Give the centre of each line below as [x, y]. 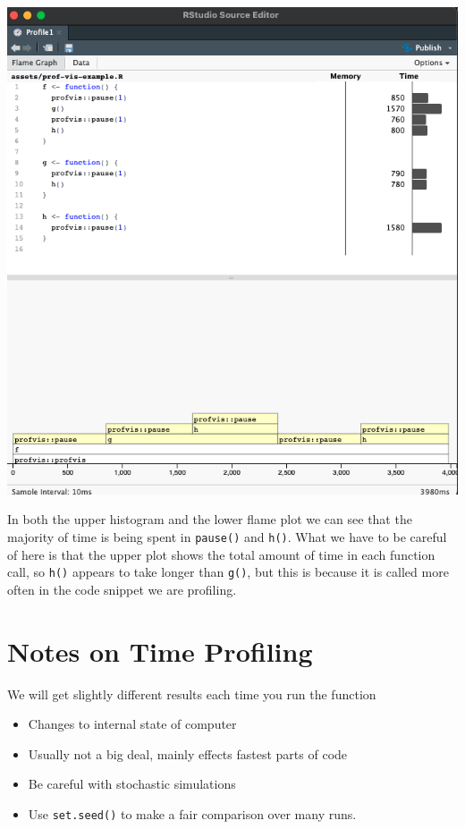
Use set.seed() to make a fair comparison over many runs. [192, 813]
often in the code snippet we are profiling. [122, 589]
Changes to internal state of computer [132, 724]
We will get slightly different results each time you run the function [192, 694]
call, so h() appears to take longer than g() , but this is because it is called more [228, 572]
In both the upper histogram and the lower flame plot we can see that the [210, 519]
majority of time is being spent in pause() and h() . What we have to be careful [227, 536]
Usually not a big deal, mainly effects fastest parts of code [188, 753]
